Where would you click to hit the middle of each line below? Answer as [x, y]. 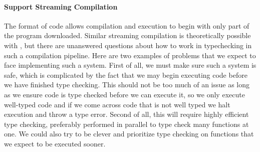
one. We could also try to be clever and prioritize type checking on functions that [129, 134]
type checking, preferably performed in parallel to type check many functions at [126, 124]
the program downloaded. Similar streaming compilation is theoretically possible [127, 35]
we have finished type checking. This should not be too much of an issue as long [127, 85]
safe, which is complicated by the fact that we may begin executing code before [126, 74]
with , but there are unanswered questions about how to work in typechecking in [128, 45]
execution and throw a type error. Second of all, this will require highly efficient [126, 114]
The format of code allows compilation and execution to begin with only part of [127, 25]
